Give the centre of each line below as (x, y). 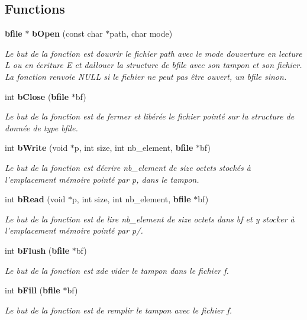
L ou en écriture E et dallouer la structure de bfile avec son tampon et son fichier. (153, 65)
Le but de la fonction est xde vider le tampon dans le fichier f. (117, 270)
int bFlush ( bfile (37, 250)
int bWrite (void (36, 148)
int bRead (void (35, 199)
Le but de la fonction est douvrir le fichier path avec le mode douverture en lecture (153, 53)
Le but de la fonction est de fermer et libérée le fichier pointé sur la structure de (150, 116)
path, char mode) (141, 33)
